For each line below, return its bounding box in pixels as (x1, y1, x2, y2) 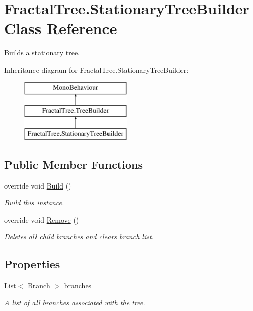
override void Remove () (4, 214, 79, 225)
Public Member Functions (4, 156, 143, 172)
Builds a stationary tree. (4, 47, 80, 58)
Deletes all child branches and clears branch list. (4, 231, 154, 242)
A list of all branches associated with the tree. (4, 297, 146, 307)
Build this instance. (4, 197, 64, 208)
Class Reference (4, 18, 117, 39)
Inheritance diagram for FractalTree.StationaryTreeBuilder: (4, 64, 189, 75)
